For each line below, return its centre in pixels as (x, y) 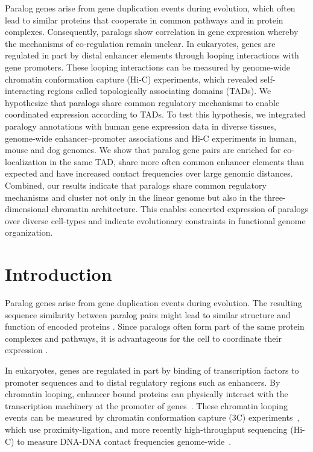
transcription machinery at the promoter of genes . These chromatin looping (147, 405)
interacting (25, 91)
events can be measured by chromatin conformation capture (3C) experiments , (152, 417)
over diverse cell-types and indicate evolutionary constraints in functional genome (155, 220)
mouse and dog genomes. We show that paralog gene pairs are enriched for (143, 150)
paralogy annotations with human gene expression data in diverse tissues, (141, 126)
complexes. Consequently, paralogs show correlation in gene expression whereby (152, 32)
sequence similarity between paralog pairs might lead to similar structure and (148, 314)
